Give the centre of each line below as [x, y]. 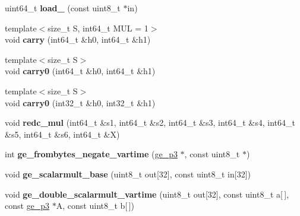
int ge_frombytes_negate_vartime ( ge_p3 [91, 154]
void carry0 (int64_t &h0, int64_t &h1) [80, 71]
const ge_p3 [27, 206]
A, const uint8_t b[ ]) [95, 206]
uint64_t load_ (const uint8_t [63, 8]
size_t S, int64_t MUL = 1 [98, 28]
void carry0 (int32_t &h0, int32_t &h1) [80, 102]
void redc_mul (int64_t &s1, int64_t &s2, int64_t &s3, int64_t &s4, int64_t [150, 123]
